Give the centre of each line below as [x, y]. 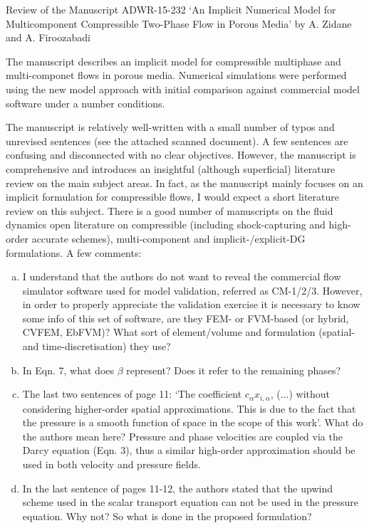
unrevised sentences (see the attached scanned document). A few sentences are [177, 141]
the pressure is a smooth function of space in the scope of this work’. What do [193, 422]
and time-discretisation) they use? [97, 346]
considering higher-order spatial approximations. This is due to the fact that [189, 408]
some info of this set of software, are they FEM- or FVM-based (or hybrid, [186, 318]
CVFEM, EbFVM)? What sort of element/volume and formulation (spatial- [188, 332]
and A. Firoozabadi [48, 37]
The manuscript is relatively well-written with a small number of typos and [170, 127]
